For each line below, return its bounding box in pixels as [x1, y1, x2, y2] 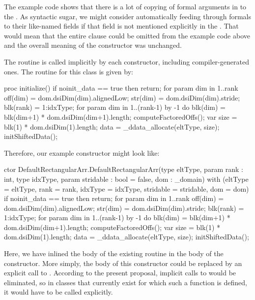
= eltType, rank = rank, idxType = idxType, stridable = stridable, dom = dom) [4, 183, 249, 194]
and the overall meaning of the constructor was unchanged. [4, 40, 182, 50]
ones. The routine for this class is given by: [4, 66, 133, 76]
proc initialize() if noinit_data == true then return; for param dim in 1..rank [4, 83, 238, 93]
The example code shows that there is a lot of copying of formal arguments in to [4, 1, 247, 11]
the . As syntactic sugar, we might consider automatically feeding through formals [4, 11, 251, 21]
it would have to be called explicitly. [4, 287, 113, 297]
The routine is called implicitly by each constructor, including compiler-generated [4, 56, 249, 67]
